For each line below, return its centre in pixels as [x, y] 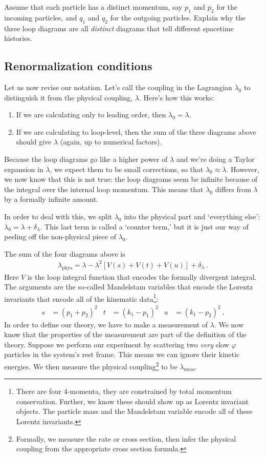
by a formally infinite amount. [51, 199]
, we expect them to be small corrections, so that [127, 169]
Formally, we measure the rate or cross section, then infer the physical [126, 438]
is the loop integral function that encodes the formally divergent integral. [142, 276]
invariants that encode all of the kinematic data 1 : [81, 298]
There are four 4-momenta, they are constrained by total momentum [124, 391]
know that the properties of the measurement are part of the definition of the [125, 334]
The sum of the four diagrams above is [65, 253]
